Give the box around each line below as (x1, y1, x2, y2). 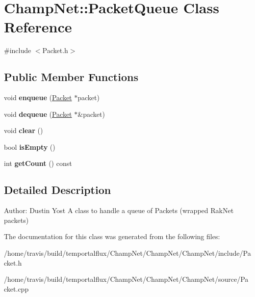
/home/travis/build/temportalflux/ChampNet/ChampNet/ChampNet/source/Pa (4, 274, 249, 284)
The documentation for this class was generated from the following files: (4, 231, 220, 242)
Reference (4, 17, 72, 37)
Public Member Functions (4, 69, 138, 84)
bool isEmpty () (4, 141, 55, 152)
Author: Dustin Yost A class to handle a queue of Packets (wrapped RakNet (4, 205, 234, 216)
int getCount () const (4, 158, 72, 168)
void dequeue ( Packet (4, 108, 72, 119)
